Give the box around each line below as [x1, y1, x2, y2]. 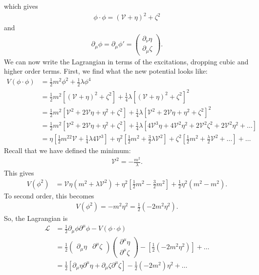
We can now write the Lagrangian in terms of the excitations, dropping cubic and [4, 56, 249, 66]
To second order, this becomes [4, 190, 94, 200]
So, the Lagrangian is [4, 213, 68, 223]
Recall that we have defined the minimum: [4, 145, 131, 156]
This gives [4, 167, 34, 177]
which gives [4, 1, 38, 11]
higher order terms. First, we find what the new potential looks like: [4, 66, 208, 76]
